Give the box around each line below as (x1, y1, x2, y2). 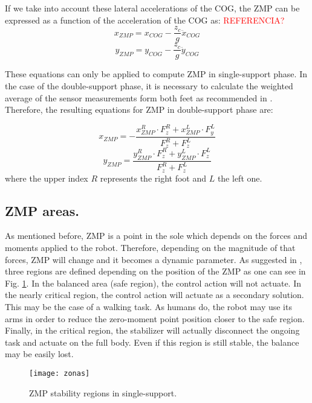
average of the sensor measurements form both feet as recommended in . (5, 91, 273, 104)
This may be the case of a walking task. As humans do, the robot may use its (5, 300, 292, 313)
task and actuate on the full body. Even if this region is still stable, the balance (5, 335, 299, 348)
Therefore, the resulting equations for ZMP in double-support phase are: (5, 103, 273, 116)
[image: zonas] (29, 369, 90, 378)
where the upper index (5, 171, 88, 184)
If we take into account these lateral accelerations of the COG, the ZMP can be (5, 2, 300, 14)
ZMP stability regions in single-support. (29, 386, 177, 399)
